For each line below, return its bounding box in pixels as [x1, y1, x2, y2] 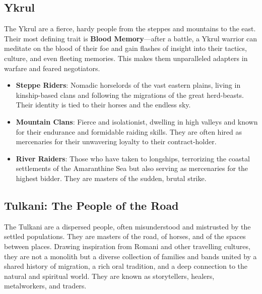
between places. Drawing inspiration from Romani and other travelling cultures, [4, 241, 250, 251]
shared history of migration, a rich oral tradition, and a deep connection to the [4, 261, 248, 271]
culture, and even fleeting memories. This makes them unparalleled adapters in [4, 52, 248, 63]
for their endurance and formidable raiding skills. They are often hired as [16, 126, 242, 137]
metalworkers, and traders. [4, 280, 87, 291]
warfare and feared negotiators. [4, 63, 100, 73]
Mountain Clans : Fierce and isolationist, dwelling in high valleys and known [16, 116, 258, 127]
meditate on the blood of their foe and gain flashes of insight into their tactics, [4, 43, 247, 53]
